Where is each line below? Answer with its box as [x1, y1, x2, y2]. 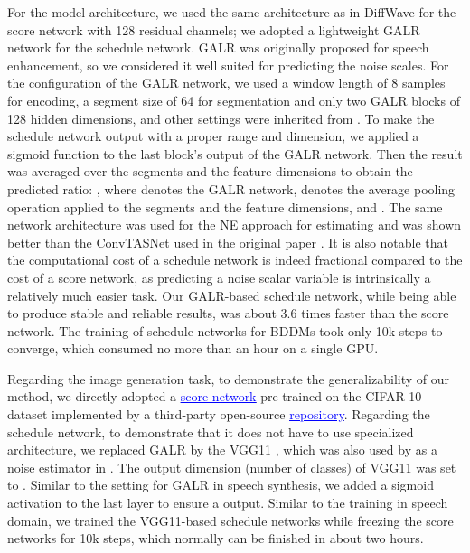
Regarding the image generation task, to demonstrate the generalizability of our [7, 369, 449, 388]
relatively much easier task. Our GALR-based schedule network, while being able [7, 286, 456, 305]
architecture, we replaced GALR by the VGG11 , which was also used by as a [7, 440, 437, 459]
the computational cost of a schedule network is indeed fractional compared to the [7, 250, 463, 269]
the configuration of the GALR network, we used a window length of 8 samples [7, 73, 446, 92]
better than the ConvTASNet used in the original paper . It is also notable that [7, 232, 449, 251]
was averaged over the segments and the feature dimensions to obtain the [7, 162, 413, 181]
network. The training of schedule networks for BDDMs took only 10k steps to [7, 321, 443, 340]
